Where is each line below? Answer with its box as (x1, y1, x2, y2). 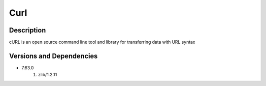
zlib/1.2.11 (38, 72, 57, 78)
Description (9, 26, 46, 34)
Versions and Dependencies (9, 52, 98, 60)
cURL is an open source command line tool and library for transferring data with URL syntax (9, 39, 196, 45)
